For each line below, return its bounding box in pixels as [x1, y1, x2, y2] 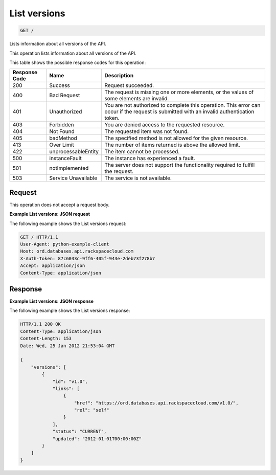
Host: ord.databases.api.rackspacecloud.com [20, 248, 134, 254]
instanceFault [49, 155, 82, 162]
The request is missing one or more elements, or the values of [104, 88, 254, 96]
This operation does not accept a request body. [9, 201, 110, 208]
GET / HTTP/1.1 [20, 234, 58, 240]
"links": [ [52, 386, 80, 391]
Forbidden [49, 121, 74, 128]
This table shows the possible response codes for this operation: [9, 59, 146, 65]
